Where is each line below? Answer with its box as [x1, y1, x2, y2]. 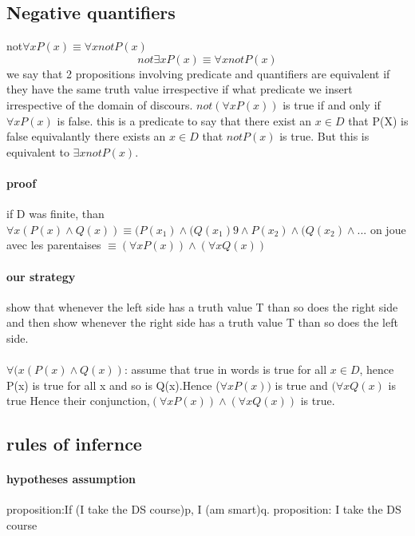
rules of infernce [6, 431, 142, 456]
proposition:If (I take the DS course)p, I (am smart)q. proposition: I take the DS [6, 501, 401, 518]
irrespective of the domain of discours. [6, 96, 193, 113]
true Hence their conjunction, [6, 392, 150, 409]
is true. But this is [279, 128, 370, 145]
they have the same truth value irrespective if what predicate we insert [6, 81, 353, 97]
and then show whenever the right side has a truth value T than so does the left [6, 314, 398, 331]
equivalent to [6, 143, 69, 160]
